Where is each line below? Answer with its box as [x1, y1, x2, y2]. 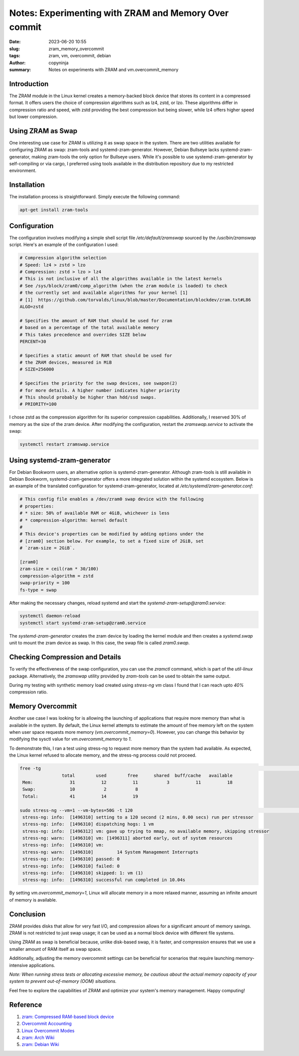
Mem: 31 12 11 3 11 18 [22, 780, 233, 785]
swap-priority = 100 [19, 580, 70, 586]
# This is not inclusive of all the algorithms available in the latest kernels [19, 276, 222, 281]
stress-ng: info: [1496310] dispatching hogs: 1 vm [22, 821, 154, 827]
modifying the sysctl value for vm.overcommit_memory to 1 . [9, 736, 132, 742]
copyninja [48, 60, 69, 66]
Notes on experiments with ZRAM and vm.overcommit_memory [48, 66, 179, 72]
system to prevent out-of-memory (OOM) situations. [9, 978, 117, 984]
